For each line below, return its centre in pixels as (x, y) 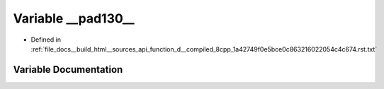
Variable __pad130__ (74, 18)
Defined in (46, 40)
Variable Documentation (68, 70)
